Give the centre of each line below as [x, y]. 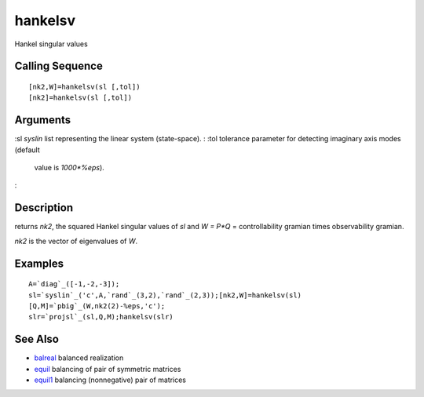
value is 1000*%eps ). [69, 168]
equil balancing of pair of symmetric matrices [108, 369]
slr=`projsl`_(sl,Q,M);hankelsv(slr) [101, 317]
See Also [37, 339]
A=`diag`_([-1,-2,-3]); [74, 284]
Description [44, 208]
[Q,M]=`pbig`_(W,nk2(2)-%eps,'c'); [97, 306]
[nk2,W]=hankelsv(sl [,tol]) [84, 87]
